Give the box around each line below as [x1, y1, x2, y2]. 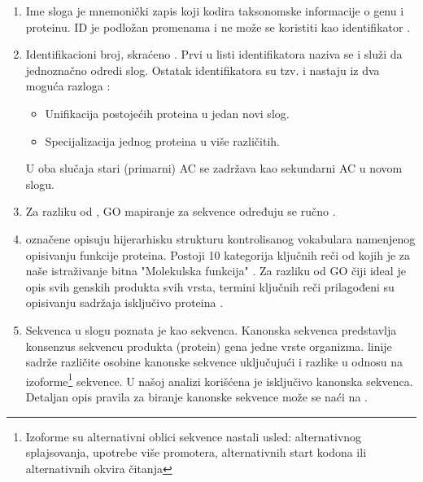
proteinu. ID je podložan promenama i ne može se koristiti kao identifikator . [25, 18, 411, 35]
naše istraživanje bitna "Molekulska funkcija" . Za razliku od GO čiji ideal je [25, 262, 406, 279]
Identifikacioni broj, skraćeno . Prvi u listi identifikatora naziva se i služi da [25, 46, 403, 63]
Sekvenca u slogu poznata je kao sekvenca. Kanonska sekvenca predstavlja [25, 321, 397, 338]
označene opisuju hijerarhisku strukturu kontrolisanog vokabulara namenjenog [25, 230, 416, 247]
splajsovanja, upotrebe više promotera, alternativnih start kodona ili [25, 444, 367, 461]
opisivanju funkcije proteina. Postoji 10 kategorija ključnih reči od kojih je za [25, 246, 411, 263]
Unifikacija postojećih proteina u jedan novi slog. [45, 104, 290, 121]
